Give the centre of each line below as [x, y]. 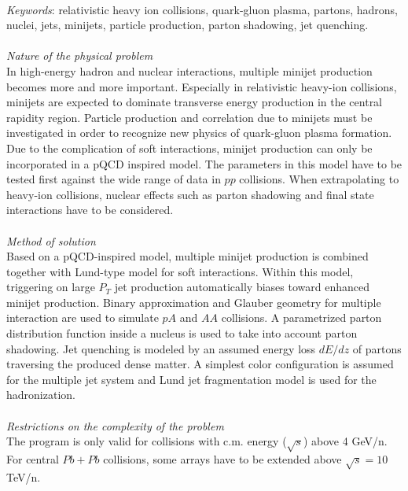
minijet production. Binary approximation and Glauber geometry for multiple [194, 302]
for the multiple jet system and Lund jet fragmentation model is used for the [191, 379]
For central [33, 458]
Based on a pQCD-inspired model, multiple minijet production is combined [187, 256]
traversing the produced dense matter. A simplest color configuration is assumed [200, 364]
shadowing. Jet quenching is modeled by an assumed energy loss [161, 348]
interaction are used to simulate [83, 317]
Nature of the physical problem [80, 55]
